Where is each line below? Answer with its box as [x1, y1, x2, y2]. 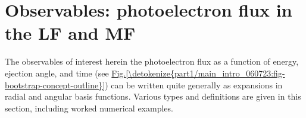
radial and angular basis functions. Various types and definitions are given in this [5, 90, 301, 103]
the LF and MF [5, 21, 136, 45]
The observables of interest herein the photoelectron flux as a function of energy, [5, 55, 299, 68]
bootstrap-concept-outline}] [5, 78, 105, 91]
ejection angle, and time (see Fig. [5, 66, 126, 79]
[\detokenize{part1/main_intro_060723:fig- [126, 66, 285, 79]
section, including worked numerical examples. [5, 101, 173, 114]
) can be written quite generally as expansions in [105, 78, 283, 91]
